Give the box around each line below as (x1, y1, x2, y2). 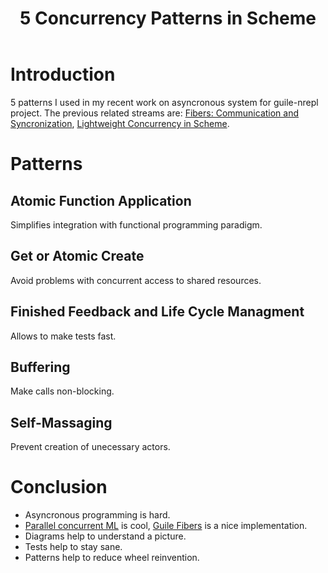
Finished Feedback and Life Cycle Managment (10, 303, 305, 321)
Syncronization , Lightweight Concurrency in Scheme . (10, 117, 230, 129)
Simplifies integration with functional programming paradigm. (10, 218, 263, 231)
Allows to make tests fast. (10, 330, 117, 342)
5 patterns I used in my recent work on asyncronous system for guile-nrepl (10, 96, 319, 108)
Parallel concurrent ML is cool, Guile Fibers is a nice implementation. (24, 520, 308, 532)
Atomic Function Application (10, 192, 192, 209)
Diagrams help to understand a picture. (24, 530, 187, 542)
